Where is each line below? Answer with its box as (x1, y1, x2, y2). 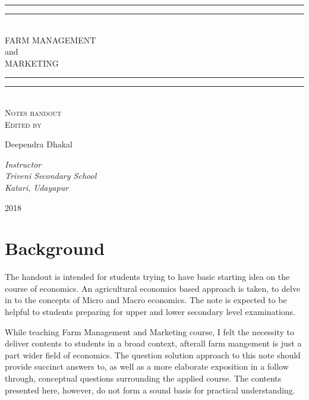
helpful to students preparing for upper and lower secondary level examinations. (5, 305, 296, 318)
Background (5, 236, 105, 260)
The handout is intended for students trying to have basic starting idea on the (5, 270, 290, 283)
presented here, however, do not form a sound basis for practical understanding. (5, 383, 295, 396)
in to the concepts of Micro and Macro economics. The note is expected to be (5, 294, 287, 306)
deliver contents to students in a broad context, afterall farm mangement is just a (5, 337, 302, 349)
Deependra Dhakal (5, 138, 73, 150)
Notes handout (5, 106, 62, 118)
